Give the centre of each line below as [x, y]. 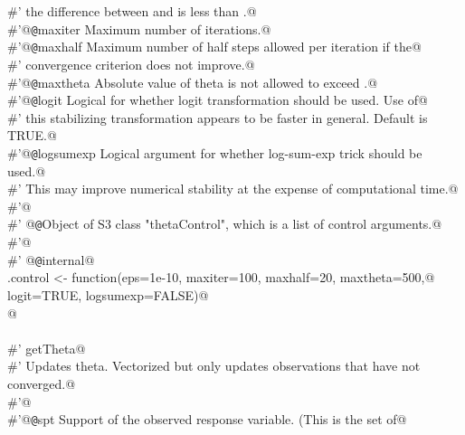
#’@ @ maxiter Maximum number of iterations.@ [139, 28]
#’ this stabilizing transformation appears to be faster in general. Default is [218, 117]
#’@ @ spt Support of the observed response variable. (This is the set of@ [207, 419]
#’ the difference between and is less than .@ [132, 11]
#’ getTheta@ [47, 348]
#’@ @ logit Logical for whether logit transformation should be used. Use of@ [218, 100]
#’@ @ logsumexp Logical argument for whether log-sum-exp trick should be [215, 153]
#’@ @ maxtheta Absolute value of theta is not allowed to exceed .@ [193, 82]
